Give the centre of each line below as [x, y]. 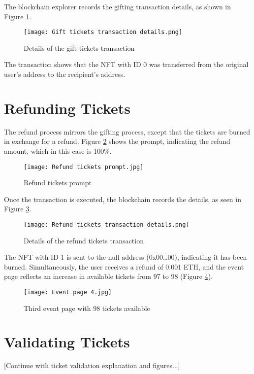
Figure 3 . [18, 209]
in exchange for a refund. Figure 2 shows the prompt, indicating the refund [117, 141]
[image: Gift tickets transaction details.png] [103, 32]
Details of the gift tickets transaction [79, 48]
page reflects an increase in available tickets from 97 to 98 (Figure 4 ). [109, 276]
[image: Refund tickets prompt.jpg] [84, 167]
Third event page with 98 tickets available [87, 308]
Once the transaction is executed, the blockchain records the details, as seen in [123, 199]
